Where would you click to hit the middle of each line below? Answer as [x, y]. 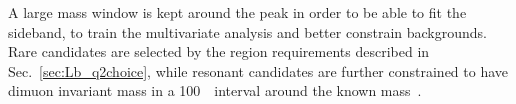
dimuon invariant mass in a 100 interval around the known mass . [215, 90]
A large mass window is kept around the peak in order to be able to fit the [237, 12]
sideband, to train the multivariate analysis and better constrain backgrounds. [247, 31]
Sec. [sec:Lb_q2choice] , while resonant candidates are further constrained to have [258, 70]
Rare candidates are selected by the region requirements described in [219, 51]
